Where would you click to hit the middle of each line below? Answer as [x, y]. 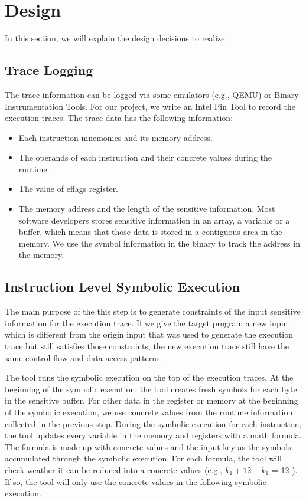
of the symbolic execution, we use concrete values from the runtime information [149, 412]
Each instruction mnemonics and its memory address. [115, 137]
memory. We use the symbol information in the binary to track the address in [159, 243]
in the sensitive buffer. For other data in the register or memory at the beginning [152, 400]
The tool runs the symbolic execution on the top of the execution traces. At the [149, 377]
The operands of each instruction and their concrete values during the [145, 157]
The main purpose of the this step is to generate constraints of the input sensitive [153, 311]
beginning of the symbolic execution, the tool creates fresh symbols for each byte [151, 389]
